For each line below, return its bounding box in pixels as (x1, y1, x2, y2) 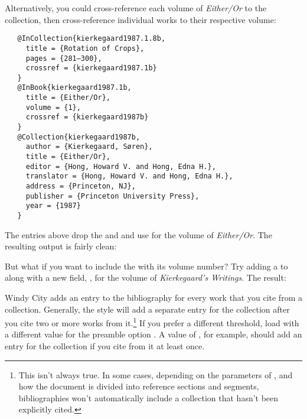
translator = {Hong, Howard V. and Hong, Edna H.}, (25, 172, 233, 181)
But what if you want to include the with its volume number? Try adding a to (5, 259, 288, 272)
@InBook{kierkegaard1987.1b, (17, 83, 132, 92)
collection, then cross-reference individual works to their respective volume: (5, 13, 276, 25)
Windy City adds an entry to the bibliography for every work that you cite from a (5, 291, 302, 304)
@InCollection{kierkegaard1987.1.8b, (17, 34, 166, 43)
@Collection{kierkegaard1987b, (17, 132, 141, 141)
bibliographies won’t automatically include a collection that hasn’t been (18, 391, 279, 404)
